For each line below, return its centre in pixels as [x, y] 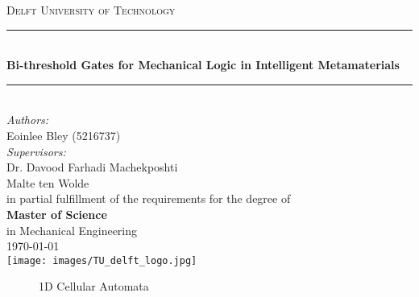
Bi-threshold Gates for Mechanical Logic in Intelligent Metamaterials [203, 65]
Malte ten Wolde [48, 182]
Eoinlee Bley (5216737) [64, 135]
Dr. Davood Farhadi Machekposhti [92, 167]
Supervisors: [36, 151]
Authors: [28, 120]
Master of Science [57, 214]
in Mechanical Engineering [72, 230]
